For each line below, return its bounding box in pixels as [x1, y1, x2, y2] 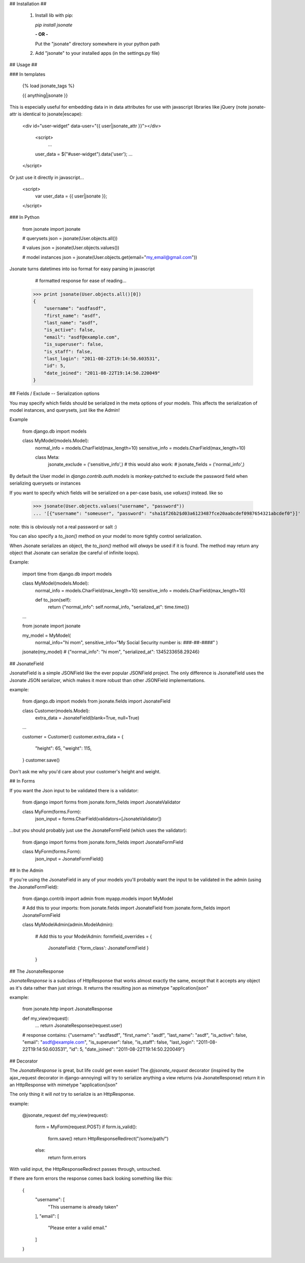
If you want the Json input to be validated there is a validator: [9, 787, 139, 793]
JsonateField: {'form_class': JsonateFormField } [48, 945, 149, 951]
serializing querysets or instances [9, 480, 81, 487]
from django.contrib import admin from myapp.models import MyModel [22, 895, 173, 902]
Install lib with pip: [35, 12, 74, 18]
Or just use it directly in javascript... [9, 174, 84, 181]
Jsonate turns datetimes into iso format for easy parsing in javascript [9, 266, 155, 272]
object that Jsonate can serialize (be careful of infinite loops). [9, 550, 139, 556]
